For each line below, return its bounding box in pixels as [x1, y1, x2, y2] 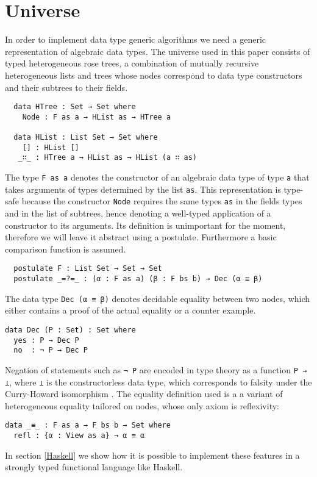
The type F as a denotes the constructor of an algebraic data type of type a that [5, 171, 310, 184]
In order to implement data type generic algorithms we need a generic [5, 33, 266, 46]
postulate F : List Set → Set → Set [13, 264, 162, 273]
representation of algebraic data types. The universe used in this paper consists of [5, 45, 310, 57]
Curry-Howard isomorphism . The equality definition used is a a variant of [5, 387, 283, 400]
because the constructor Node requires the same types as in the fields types [21, 195, 302, 207]
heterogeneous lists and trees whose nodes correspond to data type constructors [5, 68, 302, 81]
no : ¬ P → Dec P [13, 346, 88, 355]
